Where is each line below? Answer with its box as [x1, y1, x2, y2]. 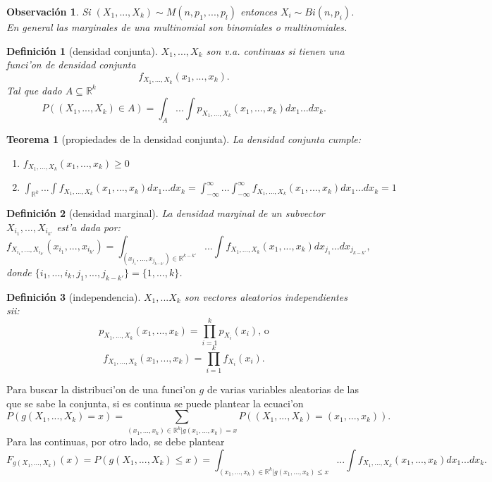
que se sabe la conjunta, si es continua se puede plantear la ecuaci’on [6, 395, 304, 410]
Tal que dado [6, 82, 62, 97]
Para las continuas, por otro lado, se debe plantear [6, 434, 225, 449]
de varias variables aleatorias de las [207, 382, 359, 397]
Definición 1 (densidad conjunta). [6, 43, 158, 58]
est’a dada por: [56, 219, 121, 234]
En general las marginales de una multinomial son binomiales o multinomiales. [6, 20, 348, 34]
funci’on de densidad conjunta [6, 57, 136, 72]
